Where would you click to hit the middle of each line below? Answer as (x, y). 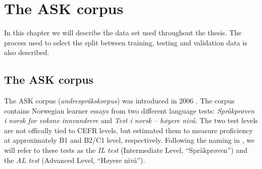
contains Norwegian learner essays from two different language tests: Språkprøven (129, 110)
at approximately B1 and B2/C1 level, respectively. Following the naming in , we (129, 140)
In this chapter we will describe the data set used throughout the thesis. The (123, 33)
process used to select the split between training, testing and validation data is (126, 42)
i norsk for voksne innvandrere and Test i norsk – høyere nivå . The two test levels (131, 120)
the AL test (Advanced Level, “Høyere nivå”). (75, 160)
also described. (27, 52)
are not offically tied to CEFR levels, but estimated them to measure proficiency (128, 130)
